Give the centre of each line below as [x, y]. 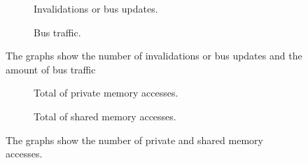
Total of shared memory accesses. [105, 116]
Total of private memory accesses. [106, 93]
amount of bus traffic [51, 69]
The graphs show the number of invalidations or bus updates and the [154, 56]
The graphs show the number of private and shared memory [134, 140]
